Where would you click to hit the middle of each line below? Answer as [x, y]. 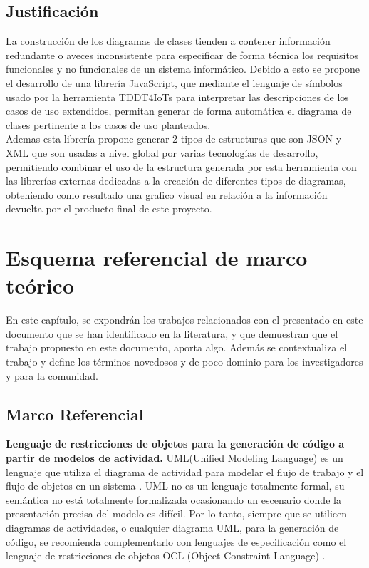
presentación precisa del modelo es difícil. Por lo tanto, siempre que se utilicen [177, 513]
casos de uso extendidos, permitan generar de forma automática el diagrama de [179, 111]
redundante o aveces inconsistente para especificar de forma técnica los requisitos [182, 55]
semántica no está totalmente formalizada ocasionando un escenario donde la [173, 499]
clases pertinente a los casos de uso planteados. [108, 124]
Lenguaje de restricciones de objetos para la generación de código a [175, 444]
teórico [40, 285]
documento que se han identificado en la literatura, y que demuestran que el [172, 333]
